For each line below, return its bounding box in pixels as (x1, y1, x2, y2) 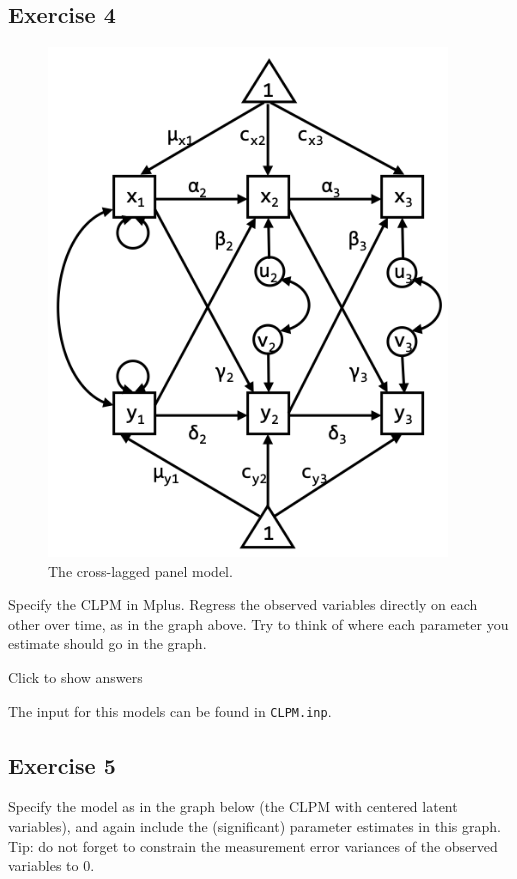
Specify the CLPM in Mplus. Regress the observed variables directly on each (8, 594, 478, 615)
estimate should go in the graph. (8, 633, 207, 654)
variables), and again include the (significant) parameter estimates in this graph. (8, 816, 501, 837)
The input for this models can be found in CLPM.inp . (8, 700, 332, 721)
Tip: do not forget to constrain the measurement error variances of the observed (8, 835, 498, 856)
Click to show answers (8, 667, 143, 688)
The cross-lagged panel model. (48, 560, 233, 581)
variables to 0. (8, 855, 95, 876)
